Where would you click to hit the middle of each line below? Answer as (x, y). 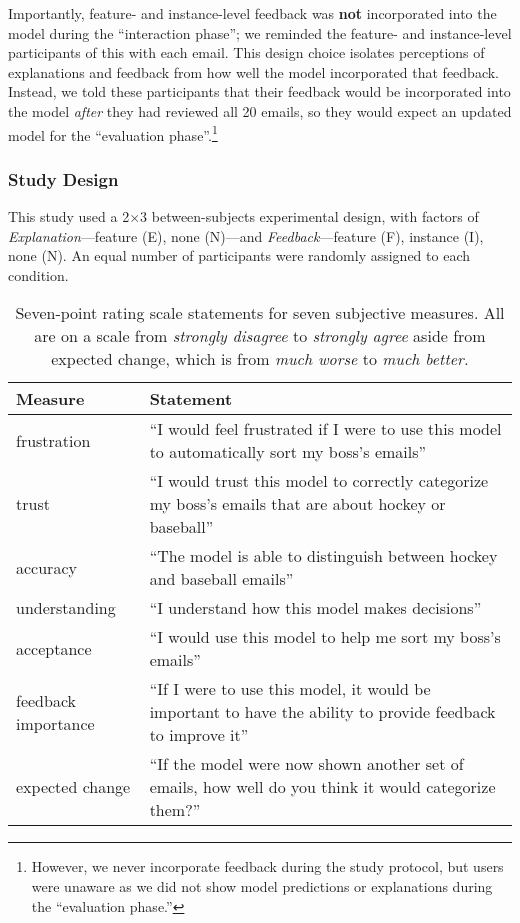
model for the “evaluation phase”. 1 (113, 133)
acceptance (54, 648)
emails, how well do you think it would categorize (322, 787)
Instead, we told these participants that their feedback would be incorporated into (259, 91)
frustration (53, 440)
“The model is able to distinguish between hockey (323, 556)
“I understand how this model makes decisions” (315, 608)
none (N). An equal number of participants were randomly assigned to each (239, 255)
